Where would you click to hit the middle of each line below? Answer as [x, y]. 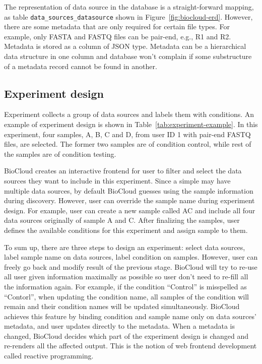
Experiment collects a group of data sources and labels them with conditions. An [129, 114]
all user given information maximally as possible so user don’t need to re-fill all [126, 277]
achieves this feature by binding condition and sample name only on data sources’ [130, 316]
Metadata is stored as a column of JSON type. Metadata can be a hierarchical [125, 46]
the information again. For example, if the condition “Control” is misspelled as [125, 286]
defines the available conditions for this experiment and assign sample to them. [126, 230]
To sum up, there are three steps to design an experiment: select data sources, [125, 247]
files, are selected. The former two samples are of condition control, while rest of [128, 144]
